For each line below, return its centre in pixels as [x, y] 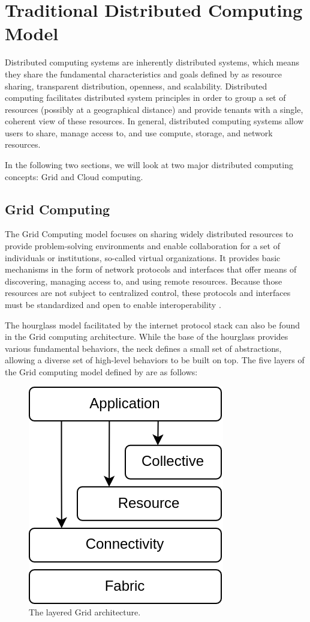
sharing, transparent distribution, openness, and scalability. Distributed [136, 86]
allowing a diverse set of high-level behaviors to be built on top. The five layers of [155, 360]
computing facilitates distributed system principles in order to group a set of [145, 98]
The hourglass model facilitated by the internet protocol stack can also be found [152, 325]
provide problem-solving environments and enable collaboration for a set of [142, 246]
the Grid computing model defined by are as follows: [101, 371]
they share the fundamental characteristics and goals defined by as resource [143, 74]
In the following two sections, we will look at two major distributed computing [149, 165]
